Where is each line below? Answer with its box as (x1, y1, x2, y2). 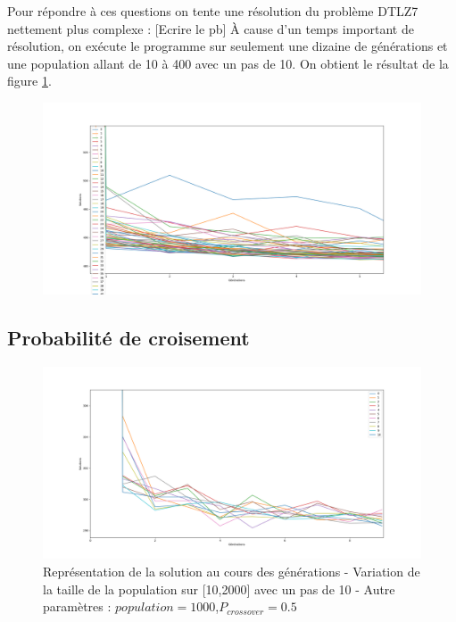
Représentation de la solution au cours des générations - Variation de (43, 561, 420, 580)
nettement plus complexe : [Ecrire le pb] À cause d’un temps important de (7, 19, 414, 37)
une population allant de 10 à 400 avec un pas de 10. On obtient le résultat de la (7, 54, 449, 72)
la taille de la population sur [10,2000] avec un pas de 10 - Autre (43, 579, 395, 598)
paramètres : (43, 597, 112, 616)
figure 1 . (7, 71, 52, 90)
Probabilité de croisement (7, 324, 250, 352)
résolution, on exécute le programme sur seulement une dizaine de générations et (7, 37, 448, 55)
